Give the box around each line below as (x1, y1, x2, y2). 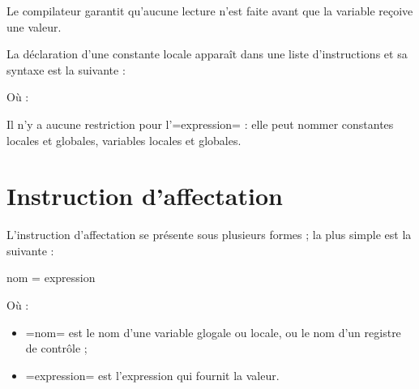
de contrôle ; (25, 340, 88, 357)
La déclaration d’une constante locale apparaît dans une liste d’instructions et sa (6, 45, 408, 62)
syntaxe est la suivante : (6, 61, 126, 78)
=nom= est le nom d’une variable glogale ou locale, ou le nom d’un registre (25, 323, 401, 340)
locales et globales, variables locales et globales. (6, 131, 242, 148)
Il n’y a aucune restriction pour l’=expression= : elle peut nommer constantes (6, 115, 394, 132)
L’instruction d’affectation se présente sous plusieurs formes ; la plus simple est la (6, 226, 412, 243)
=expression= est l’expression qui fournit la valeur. (25, 366, 280, 383)
